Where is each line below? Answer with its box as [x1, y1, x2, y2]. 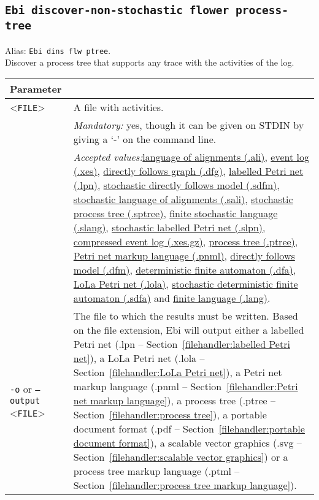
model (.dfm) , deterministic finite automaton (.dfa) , [73, 263, 296, 277]
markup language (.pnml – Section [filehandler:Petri [73, 379, 298, 393]
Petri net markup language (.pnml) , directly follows [73, 248, 295, 263]
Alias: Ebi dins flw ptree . [5, 44, 111, 56]
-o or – [10, 381, 40, 396]
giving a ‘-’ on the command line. [73, 132, 217, 146]
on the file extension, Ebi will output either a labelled [73, 323, 304, 337]
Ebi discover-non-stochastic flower [5, 4, 229, 17]
